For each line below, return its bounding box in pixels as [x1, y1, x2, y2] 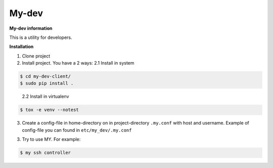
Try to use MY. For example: [22, 136, 81, 142]
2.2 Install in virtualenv [22, 93, 69, 99]
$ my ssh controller [20, 150, 71, 156]
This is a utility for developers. [9, 34, 73, 40]
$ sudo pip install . [20, 81, 74, 86]
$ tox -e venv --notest [20, 107, 79, 113]
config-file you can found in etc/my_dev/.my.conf [22, 127, 132, 133]
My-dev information [9, 25, 53, 31]
